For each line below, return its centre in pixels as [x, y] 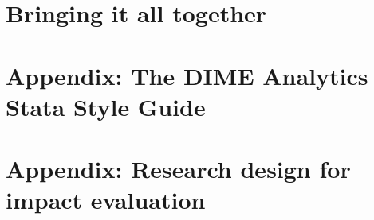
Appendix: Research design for [178, 169]
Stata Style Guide [106, 106]
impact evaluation [106, 200]
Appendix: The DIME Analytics [187, 75]
